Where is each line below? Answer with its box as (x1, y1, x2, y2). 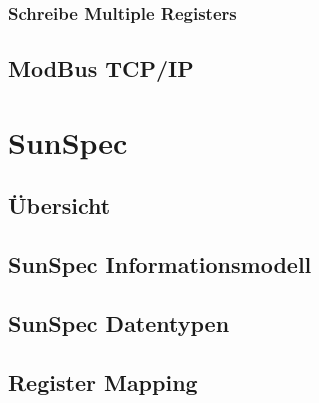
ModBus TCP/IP (8, 53, 194, 84)
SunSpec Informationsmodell (8, 249, 312, 280)
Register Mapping (8, 366, 198, 397)
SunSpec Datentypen (8, 307, 230, 338)
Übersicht (8, 190, 111, 221)
